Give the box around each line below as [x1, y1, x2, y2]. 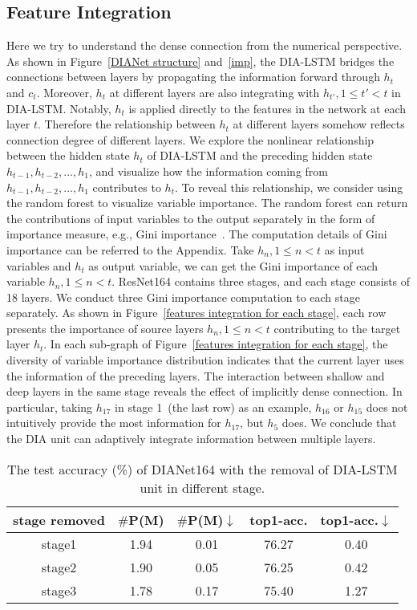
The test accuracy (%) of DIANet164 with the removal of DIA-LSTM [7, 459, 398, 478]
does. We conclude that [281, 414, 397, 431]
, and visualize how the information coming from [88, 162, 328, 179]
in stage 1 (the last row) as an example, [115, 398, 312, 415]
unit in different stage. [140, 478, 265, 497]
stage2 [41, 557, 77, 576]
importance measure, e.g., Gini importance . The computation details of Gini [6, 226, 387, 242]
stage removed [13, 510, 106, 529]
